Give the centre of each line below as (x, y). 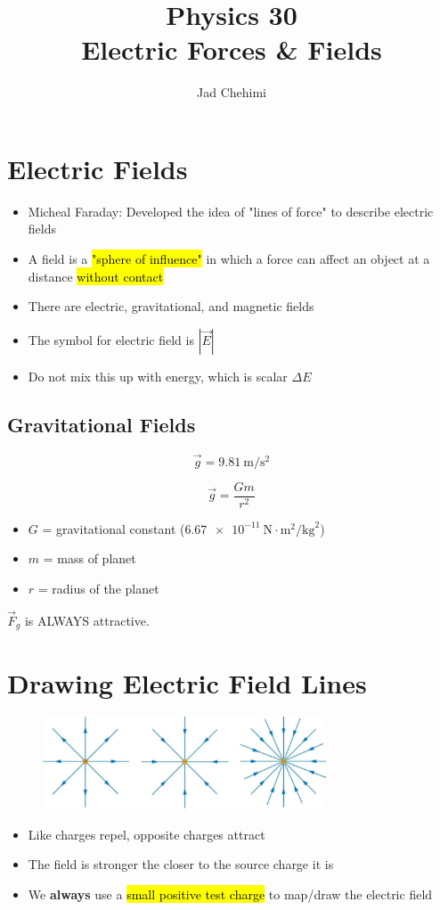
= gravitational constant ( (114, 528)
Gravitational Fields (102, 424)
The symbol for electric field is (111, 339)
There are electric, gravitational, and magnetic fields (171, 306)
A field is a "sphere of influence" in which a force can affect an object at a (229, 259)
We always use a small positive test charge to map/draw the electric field (230, 894)
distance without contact (96, 276)
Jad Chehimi (232, 92)
